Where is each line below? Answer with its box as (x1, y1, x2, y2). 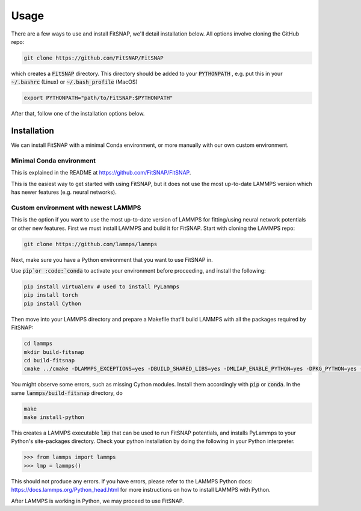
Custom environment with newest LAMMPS (11, 203, 141, 212)
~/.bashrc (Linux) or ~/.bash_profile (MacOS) (11, 78, 138, 85)
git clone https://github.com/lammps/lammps (23, 241, 158, 247)
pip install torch (23, 292, 78, 299)
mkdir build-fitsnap (23, 348, 84, 355)
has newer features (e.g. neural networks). (11, 188, 117, 196)
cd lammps (23, 340, 53, 347)
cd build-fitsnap (23, 357, 75, 364)
